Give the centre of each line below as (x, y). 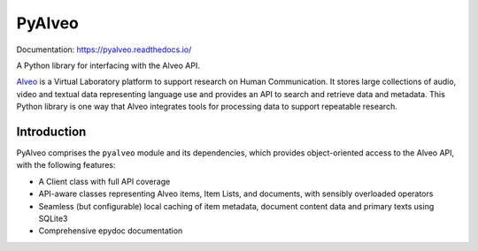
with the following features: (66, 165)
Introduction (51, 131)
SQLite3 (53, 218)
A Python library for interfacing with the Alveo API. (108, 65)
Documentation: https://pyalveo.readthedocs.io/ (104, 49)
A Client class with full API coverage (104, 181)
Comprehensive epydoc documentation (111, 231)
